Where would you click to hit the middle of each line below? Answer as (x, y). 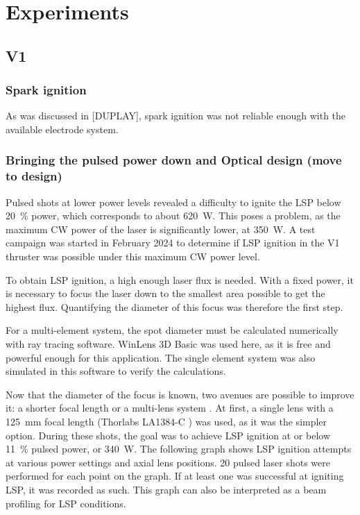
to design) (34, 176)
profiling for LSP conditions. (66, 503)
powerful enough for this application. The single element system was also (161, 357)
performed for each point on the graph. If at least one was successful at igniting (175, 476)
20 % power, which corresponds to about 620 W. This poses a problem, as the (173, 216)
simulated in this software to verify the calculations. (116, 371)
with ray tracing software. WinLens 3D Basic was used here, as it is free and (168, 344)
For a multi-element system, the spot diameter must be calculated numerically (172, 330)
